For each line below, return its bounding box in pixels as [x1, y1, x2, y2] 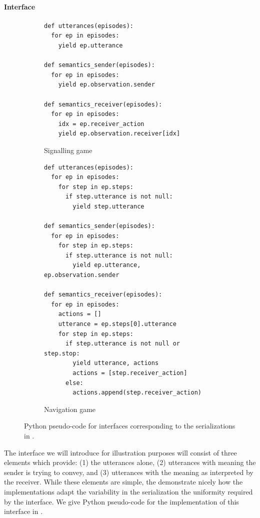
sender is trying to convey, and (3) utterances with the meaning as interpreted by [4, 466, 253, 477]
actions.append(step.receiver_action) [72, 389, 201, 396]
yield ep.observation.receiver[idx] [58, 130, 180, 137]
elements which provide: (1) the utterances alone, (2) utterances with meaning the [4, 457, 256, 467]
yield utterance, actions [72, 359, 159, 367]
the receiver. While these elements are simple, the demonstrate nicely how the [4, 476, 243, 487]
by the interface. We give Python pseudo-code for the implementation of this [4, 496, 239, 506]
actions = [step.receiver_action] [72, 369, 187, 376]
